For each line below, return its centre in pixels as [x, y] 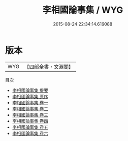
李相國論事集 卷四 [30, 121]
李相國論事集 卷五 [30, 127]
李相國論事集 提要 [30, 90]
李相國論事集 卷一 [30, 102]
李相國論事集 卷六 [30, 133]
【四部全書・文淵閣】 [49, 67]
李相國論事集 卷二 [30, 109]
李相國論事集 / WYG [83, 10]
